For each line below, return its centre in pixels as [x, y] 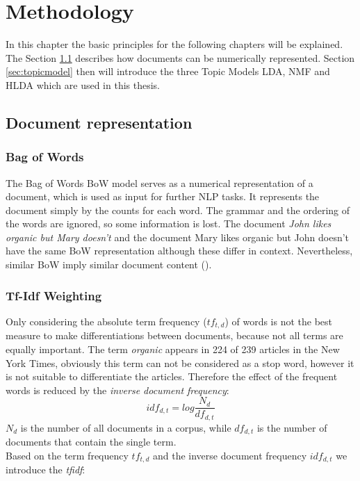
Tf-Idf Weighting [54, 295]
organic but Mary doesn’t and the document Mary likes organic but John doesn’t [178, 237]
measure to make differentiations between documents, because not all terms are [174, 335]
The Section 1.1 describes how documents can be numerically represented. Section [180, 57]
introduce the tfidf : [46, 470]
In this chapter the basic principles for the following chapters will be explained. [174, 44]
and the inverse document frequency [230, 455]
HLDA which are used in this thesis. [83, 84]
